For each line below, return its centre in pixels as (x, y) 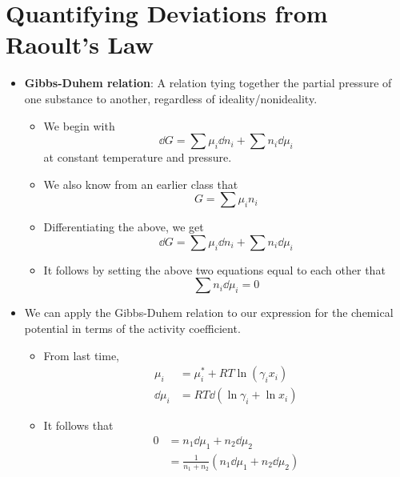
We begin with (79, 125)
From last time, (82, 355)
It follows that (78, 425)
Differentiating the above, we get (124, 227)
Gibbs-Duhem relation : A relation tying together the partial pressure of (208, 83)
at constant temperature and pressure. (138, 157)
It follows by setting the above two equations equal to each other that (214, 269)
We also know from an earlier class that (141, 184)
